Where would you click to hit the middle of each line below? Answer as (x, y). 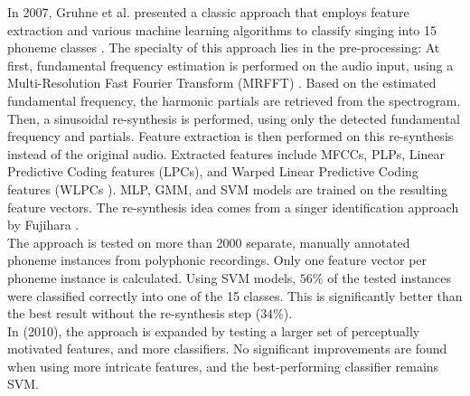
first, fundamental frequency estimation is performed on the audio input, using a (230, 65)
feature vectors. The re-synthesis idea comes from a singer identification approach (233, 207)
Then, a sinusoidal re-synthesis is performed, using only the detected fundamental (234, 118)
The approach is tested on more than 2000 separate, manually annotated (209, 242)
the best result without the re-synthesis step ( (134, 313)
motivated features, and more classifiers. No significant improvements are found (227, 349)
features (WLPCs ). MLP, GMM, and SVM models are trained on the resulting (228, 189)
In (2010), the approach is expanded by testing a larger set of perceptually (214, 330)
